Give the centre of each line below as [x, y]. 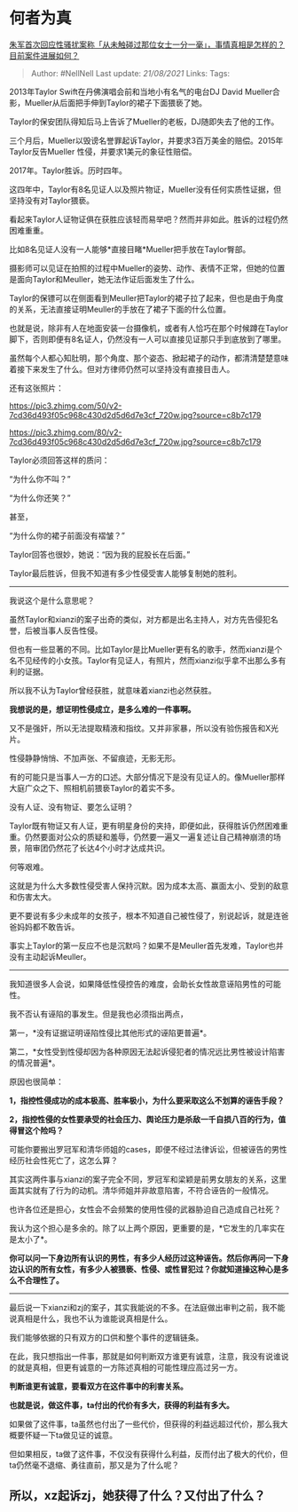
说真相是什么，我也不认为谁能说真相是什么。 [91, 1318]
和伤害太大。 [32, 897]
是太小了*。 [31, 1239]
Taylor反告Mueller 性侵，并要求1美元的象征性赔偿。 [103, 151]
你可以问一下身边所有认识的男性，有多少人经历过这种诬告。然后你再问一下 [145, 1258]
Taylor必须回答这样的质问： [59, 460]
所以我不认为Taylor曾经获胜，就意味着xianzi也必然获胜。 [113, 690]
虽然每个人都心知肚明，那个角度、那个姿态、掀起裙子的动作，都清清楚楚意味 [149, 358]
